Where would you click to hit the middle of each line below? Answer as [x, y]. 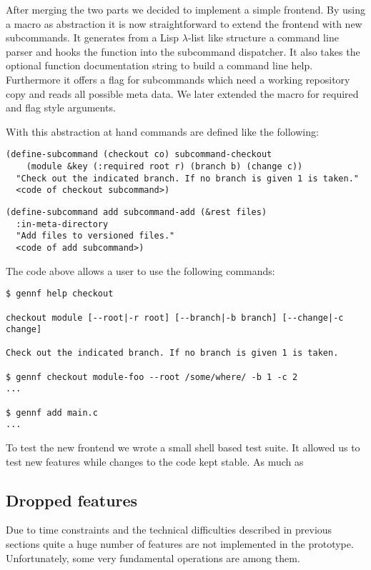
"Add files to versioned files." [95, 236]
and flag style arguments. [61, 107]
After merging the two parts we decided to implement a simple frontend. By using [185, 9]
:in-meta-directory [62, 224]
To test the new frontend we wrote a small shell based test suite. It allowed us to [183, 447]
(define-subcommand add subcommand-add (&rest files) [137, 212]
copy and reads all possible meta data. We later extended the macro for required [182, 93]
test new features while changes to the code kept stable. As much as [155, 461]
